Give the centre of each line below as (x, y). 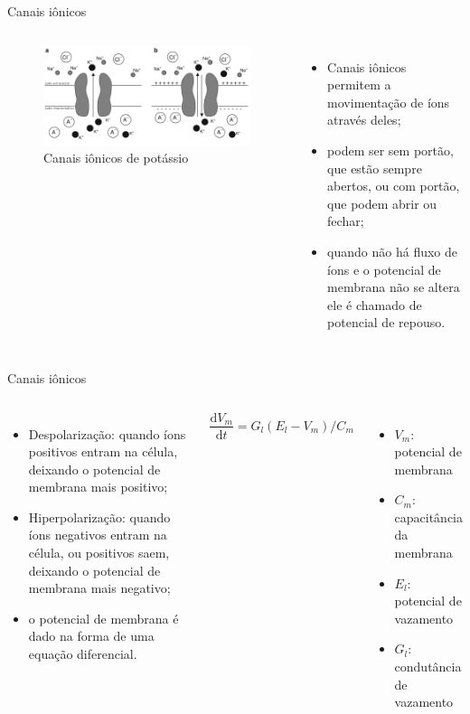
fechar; (346, 221)
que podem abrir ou (382, 203)
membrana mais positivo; (98, 487)
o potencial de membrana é (103, 618)
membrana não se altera (394, 287)
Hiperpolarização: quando (99, 517)
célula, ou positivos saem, (99, 553)
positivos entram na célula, (103, 451)
